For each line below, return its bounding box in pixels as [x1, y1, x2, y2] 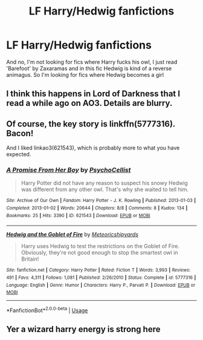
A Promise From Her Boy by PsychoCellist [6, 166, 131, 174]
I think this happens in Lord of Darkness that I [6, 89, 180, 99]
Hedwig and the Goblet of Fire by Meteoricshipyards [6, 231, 139, 238]
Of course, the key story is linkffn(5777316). [6, 119, 175, 129]
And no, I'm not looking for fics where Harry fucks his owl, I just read [6, 58, 178, 65]
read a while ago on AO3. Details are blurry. [6, 98, 173, 108]
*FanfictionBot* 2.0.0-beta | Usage [6, 306, 88, 314]
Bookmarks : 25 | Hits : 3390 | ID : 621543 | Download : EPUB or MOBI [6, 212, 150, 218]
